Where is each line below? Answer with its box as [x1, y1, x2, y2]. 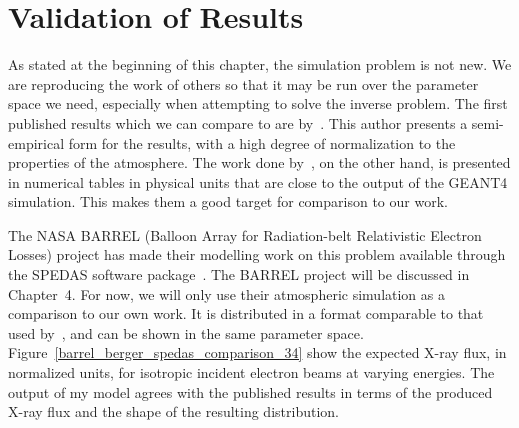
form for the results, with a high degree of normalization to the [68, 132, 456, 153]
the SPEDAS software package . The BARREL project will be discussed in [8, 264, 470, 285]
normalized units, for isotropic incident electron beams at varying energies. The [8, 362, 495, 383]
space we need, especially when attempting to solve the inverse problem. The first [8, 93, 508, 114]
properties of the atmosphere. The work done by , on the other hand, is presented [8, 152, 511, 173]
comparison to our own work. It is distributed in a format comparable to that [8, 303, 484, 324]
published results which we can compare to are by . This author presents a [8, 112, 468, 133]
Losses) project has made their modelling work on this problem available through [8, 244, 506, 265]
